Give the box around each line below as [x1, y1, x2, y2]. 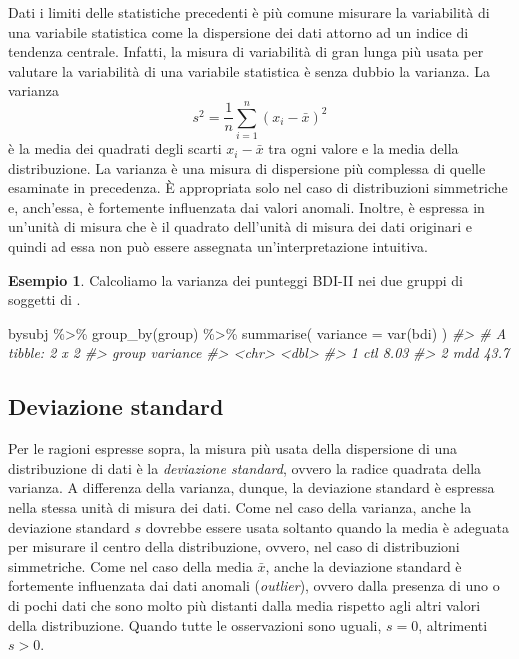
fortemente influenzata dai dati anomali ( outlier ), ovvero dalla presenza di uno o [8, 575, 500, 596]
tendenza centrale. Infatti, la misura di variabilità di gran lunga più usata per [8, 41, 484, 62]
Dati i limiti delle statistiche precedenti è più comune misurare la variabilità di [8, 2, 490, 22]
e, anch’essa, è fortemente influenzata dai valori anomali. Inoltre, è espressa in [8, 196, 485, 217]
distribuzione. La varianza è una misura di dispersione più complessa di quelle [8, 157, 486, 178]
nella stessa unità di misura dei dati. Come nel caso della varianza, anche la [8, 497, 472, 518]
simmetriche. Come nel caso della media [8, 555, 253, 576]
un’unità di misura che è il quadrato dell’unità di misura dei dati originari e [8, 216, 472, 237]
